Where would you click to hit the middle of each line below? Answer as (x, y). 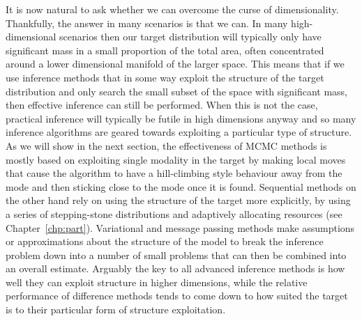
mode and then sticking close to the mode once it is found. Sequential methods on (181, 186)
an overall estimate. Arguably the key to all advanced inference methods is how (175, 268)
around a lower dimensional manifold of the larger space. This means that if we (175, 64)
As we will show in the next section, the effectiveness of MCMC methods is (166, 145)
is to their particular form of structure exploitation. (116, 310)
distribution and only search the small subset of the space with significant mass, (176, 91)
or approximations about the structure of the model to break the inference (165, 241)
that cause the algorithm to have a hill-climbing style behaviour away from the (174, 173)
